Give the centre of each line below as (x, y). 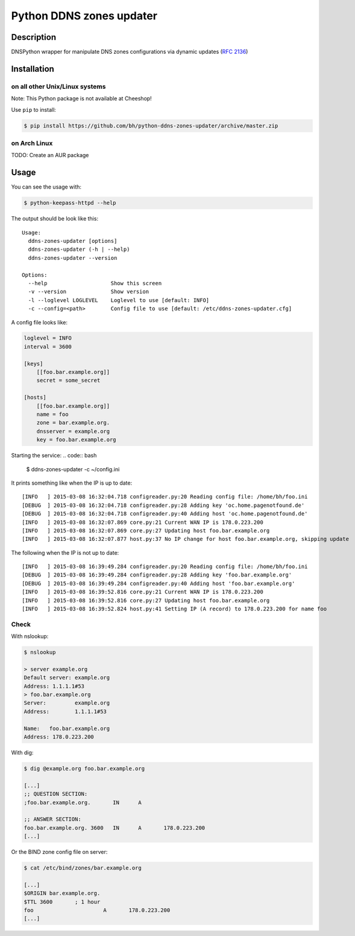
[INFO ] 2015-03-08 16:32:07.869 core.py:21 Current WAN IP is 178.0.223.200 (143, 522)
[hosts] (35, 398)
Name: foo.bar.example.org (67, 728)
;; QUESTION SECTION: (56, 794)
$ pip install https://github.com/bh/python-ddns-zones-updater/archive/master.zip (151, 126)
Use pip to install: (34, 109)
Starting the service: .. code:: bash (54, 456)
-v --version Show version (89, 292)
